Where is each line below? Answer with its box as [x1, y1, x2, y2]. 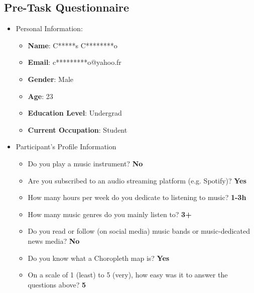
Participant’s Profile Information [16, 141, 116, 152]
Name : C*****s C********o [28, 40, 117, 50]
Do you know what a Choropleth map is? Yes [28, 252, 170, 263]
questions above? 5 [28, 279, 86, 289]
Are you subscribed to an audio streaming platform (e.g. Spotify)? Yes [28, 175, 246, 185]
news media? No [28, 235, 80, 246]
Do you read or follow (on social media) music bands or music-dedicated [28, 226, 250, 236]
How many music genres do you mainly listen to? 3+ [28, 209, 192, 219]
